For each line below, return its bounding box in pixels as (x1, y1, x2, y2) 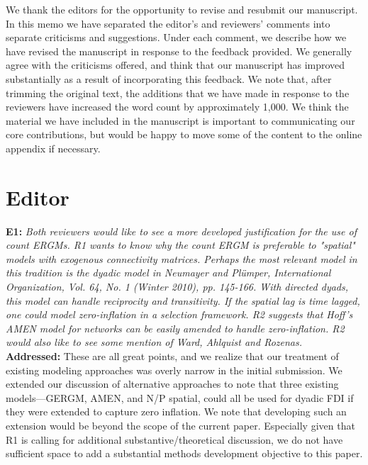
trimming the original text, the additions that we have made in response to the (6, 85, 350, 100)
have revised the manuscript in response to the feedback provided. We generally (6, 43, 352, 58)
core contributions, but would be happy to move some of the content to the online (6, 127, 362, 142)
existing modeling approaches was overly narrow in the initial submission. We (6, 362, 342, 377)
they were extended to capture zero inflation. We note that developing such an (6, 404, 347, 419)
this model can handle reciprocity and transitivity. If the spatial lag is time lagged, (6, 293, 360, 308)
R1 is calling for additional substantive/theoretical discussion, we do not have (6, 432, 343, 447)
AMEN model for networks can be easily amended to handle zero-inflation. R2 (6, 320, 345, 335)
